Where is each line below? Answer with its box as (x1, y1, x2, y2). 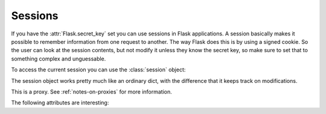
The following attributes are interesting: (11, 99, 109, 106)
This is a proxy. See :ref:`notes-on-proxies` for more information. (11, 88, 172, 95)
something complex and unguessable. (11, 55, 106, 62)
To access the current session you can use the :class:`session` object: (11, 66, 186, 73)
